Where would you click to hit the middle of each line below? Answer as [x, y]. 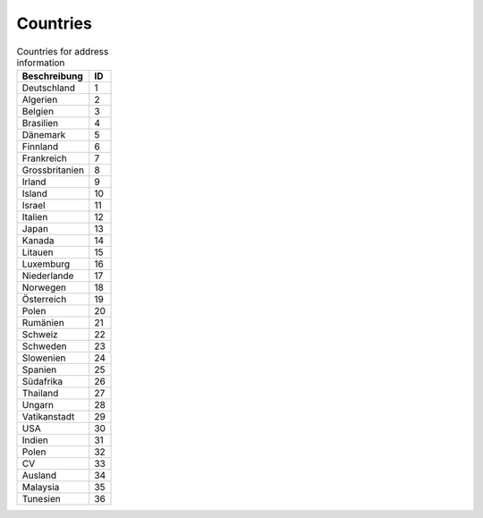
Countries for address [63, 51]
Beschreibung [53, 76]
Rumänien [43, 322]
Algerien [40, 99]
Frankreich [44, 158]
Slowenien [44, 358]
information [41, 63]
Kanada [38, 240]
